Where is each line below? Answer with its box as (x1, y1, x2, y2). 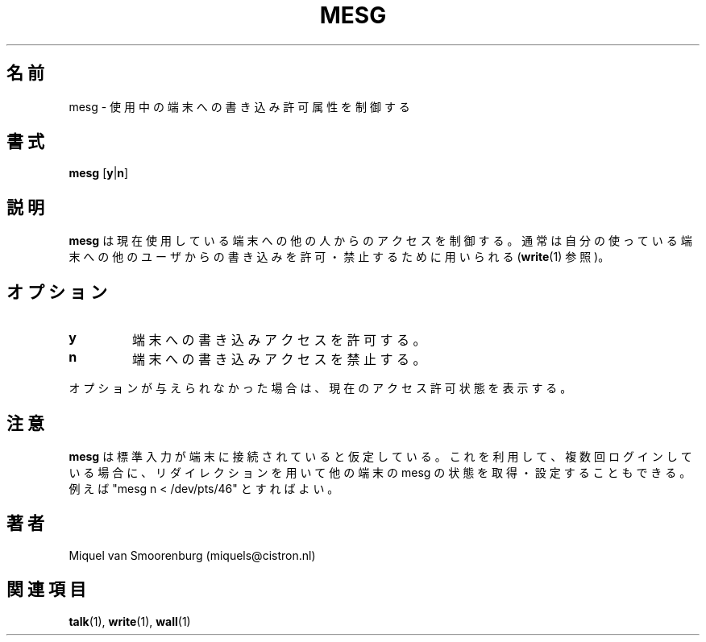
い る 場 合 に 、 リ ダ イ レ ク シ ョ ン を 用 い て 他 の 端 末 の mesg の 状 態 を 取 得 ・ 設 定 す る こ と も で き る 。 (69, 465, 691, 479)
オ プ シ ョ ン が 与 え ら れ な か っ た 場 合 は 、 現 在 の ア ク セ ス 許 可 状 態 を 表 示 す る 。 (69, 381, 572, 396)
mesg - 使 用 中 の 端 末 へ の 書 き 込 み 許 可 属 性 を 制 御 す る (69, 99, 410, 114)
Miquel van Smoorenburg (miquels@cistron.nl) (69, 548, 316, 562)
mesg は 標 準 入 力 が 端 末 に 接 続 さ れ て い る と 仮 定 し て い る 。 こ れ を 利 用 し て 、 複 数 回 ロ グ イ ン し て (69, 449, 692, 463)
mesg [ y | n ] (69, 166, 129, 180)
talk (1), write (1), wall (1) (69, 614, 191, 628)
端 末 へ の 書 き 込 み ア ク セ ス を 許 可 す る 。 (131, 332, 426, 349)
